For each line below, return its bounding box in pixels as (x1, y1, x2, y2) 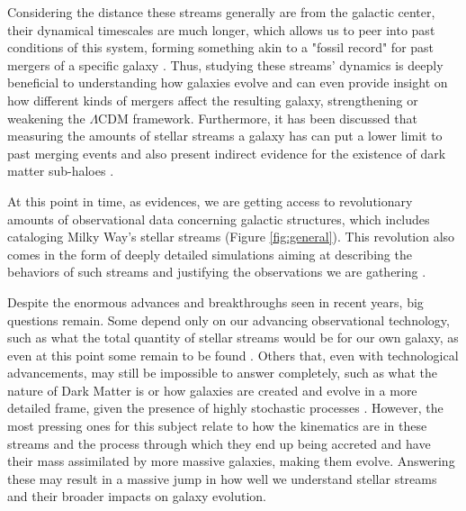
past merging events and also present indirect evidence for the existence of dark (7, 143, 446, 162)
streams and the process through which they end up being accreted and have (7, 433, 431, 452)
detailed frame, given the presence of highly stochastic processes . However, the (7, 398, 444, 417)
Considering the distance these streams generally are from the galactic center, (7, 3, 435, 21)
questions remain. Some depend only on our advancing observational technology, (7, 310, 450, 329)
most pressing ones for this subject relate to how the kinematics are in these (7, 416, 427, 435)
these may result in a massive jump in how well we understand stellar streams (7, 469, 437, 488)
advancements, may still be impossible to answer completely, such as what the (7, 363, 438, 382)
